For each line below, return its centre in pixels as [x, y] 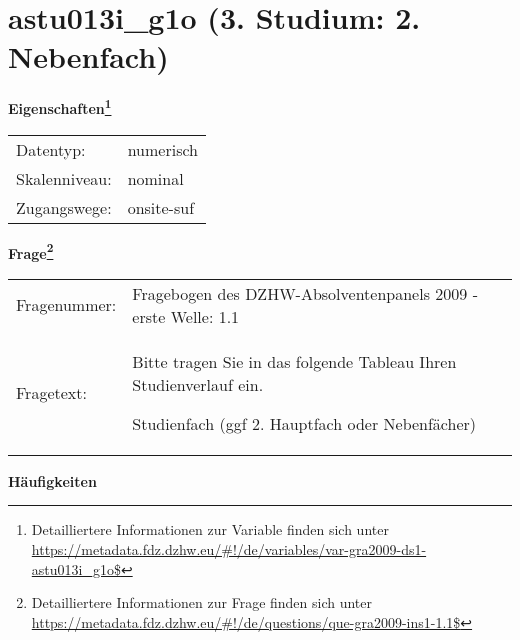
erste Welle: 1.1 [186, 316]
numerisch [162, 149]
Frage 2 [31, 251]
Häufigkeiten [52, 480]
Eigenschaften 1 [60, 106]
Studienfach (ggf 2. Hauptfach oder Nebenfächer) [304, 423]
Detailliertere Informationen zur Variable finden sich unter [210, 529]
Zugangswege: [64, 207]
